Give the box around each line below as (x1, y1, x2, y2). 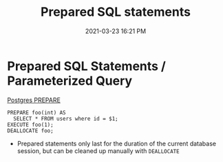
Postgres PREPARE (7, 96, 61, 104)
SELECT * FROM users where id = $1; (13, 115, 118, 122)
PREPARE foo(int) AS (7, 109, 67, 116)
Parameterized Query (7, 73, 133, 88)
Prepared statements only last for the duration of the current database (17, 139, 217, 148)
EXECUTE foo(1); (7, 121, 54, 128)
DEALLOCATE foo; (7, 127, 54, 134)
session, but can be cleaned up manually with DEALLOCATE (17, 146, 180, 155)
